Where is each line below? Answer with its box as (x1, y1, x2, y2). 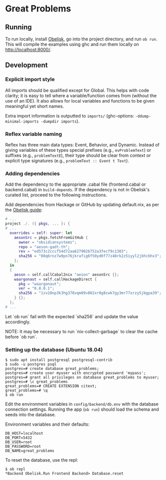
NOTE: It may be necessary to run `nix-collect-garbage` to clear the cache (5, 328, 158, 334)
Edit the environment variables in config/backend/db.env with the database (5, 401, 159, 407)
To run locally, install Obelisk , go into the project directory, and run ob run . (5, 36, 158, 42)
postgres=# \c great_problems (5, 379, 68, 384)
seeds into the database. (5, 412, 56, 418)
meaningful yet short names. (5, 103, 64, 109)
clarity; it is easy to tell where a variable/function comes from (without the (5, 93, 157, 99)
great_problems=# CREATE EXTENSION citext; (5, 384, 97, 389)
